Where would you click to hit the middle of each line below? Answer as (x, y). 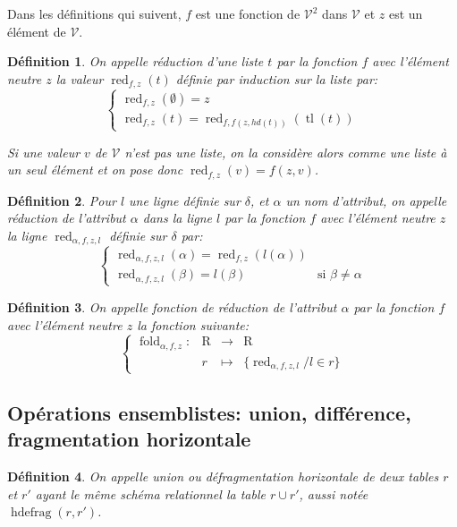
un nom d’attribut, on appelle (366, 200)
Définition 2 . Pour (62, 200)
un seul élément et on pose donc (95, 170)
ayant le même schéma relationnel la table (150, 493)
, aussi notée (334, 493)
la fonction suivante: (193, 324)
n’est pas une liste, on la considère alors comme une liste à (286, 152)
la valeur (80, 78)
